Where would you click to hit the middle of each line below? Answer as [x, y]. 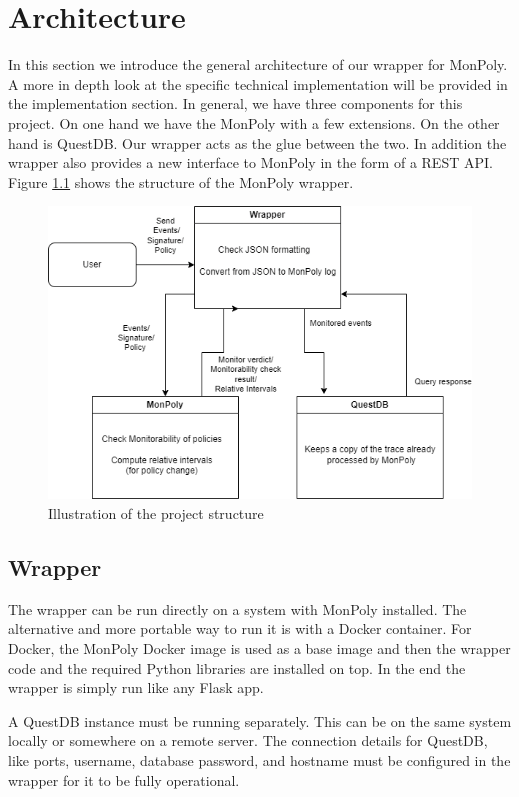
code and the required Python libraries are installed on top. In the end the [237, 667]
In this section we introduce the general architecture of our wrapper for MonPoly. [258, 64]
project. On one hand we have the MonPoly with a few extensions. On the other [254, 122]
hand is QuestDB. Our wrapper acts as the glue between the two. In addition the [257, 142]
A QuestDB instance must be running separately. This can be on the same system [260, 720]
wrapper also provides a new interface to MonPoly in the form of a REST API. [250, 162]
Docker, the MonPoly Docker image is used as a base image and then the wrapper [259, 648]
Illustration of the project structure [156, 513]
